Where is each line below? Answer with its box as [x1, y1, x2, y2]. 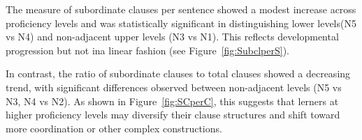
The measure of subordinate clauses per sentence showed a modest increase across [6, 2, 356, 16]
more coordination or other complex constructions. [6, 120, 222, 135]
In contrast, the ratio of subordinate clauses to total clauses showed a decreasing [6, 66, 351, 81]
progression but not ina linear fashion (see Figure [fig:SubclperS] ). [6, 42, 290, 57]
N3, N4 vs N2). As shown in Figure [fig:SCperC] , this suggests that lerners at [6, 93, 339, 108]
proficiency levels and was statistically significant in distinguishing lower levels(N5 [6, 15, 356, 30]
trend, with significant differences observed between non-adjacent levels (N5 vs [6, 79, 342, 94]
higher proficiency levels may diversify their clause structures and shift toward [6, 107, 340, 122]
